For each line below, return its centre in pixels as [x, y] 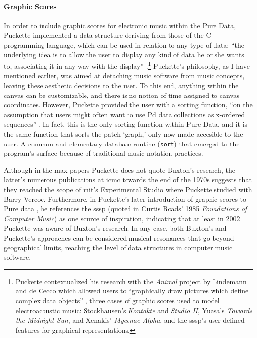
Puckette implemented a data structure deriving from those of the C [107, 35]
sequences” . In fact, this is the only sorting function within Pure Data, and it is [126, 124]
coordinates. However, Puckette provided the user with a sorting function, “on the [128, 105]
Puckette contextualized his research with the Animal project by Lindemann [131, 281]
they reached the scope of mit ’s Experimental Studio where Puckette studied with [128, 189]
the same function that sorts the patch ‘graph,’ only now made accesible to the [124, 133]
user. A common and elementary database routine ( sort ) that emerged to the [122, 143]
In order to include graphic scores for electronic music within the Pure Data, [120, 25]
